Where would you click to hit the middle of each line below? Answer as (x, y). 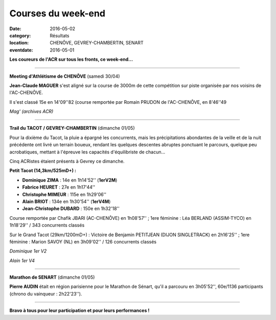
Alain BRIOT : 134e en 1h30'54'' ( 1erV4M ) (66, 201)
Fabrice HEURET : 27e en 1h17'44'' (59, 187)
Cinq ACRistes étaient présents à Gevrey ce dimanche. (67, 162)
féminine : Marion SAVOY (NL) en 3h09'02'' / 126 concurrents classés (83, 242)
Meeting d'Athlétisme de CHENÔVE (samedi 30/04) (65, 76)
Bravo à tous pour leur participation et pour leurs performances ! (79, 311)
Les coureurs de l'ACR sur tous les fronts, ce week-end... (71, 59)
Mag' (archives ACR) (31, 111)
